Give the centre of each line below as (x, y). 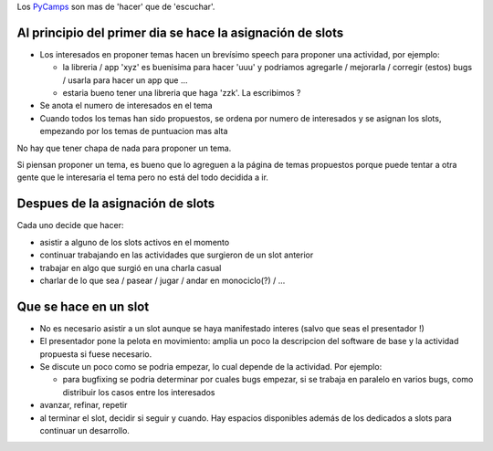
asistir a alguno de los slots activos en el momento (135, 242)
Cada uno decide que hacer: (70, 225)
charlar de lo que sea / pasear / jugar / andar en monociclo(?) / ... (163, 280)
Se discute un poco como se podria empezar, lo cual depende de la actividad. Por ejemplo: (211, 366)
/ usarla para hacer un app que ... (125, 80)
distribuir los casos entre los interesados (139, 392)
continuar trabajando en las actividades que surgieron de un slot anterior (177, 255)
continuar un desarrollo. (84, 430)
